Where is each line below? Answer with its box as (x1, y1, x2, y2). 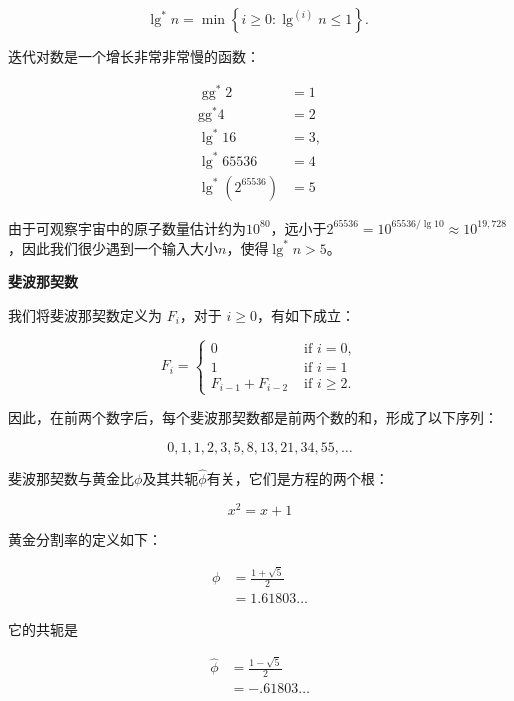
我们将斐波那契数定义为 (8, 304, 162, 325)
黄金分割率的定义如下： (8, 528, 162, 549)
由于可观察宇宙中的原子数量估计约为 (8, 217, 246, 238)
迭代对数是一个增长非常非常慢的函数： (8, 46, 260, 66)
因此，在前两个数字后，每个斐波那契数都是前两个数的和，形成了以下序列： (8, 407, 498, 428)
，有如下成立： (257, 304, 356, 325)
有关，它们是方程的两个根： (206, 468, 389, 489)
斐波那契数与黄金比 (8, 468, 134, 489)
